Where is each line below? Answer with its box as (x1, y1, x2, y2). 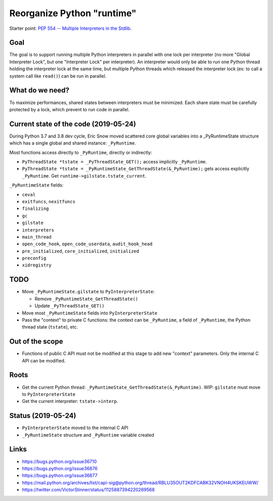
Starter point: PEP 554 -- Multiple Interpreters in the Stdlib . (9, 25, 132, 31)
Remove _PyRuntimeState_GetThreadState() (34, 296, 139, 302)
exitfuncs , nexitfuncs (22, 198, 76, 204)
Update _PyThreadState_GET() (34, 303, 105, 309)
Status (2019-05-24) (9, 412, 76, 420)
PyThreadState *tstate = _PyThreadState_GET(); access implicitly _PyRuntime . (22, 159, 207, 164)
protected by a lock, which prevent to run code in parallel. (9, 106, 130, 112)
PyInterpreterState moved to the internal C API (22, 425, 128, 431)
